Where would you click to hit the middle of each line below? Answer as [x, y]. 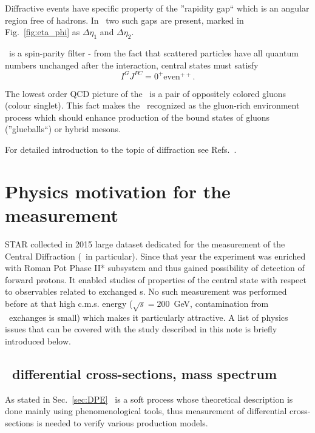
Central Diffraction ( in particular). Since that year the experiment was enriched [155, 256]
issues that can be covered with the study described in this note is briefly [141, 329]
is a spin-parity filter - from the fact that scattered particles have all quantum [154, 52]
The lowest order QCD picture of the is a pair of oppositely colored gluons [146, 93]
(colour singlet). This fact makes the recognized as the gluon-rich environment [152, 105]
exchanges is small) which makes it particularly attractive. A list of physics [148, 317]
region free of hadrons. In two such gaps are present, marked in [124, 20]
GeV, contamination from [221, 303]
